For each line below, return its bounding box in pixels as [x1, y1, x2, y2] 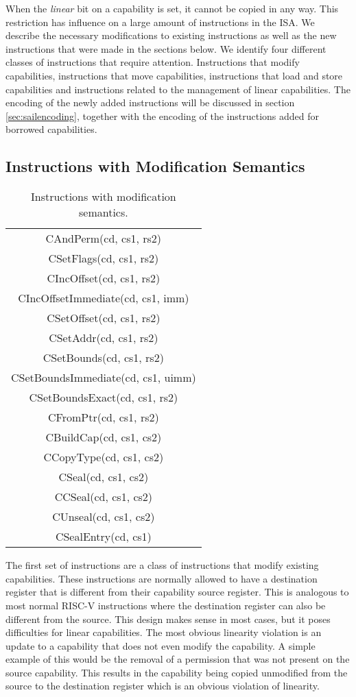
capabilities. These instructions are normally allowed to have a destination [5, 571, 318, 585]
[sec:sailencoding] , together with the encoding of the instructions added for [5, 108, 320, 123]
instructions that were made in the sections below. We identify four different [5, 41, 327, 56]
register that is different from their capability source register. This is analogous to [5, 585, 349, 599]
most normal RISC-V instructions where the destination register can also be [5, 598, 326, 612]
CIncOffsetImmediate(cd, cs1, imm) [18, 290, 189, 306]
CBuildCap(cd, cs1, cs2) [45, 429, 162, 445]
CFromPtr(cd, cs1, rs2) [48, 409, 159, 426]
